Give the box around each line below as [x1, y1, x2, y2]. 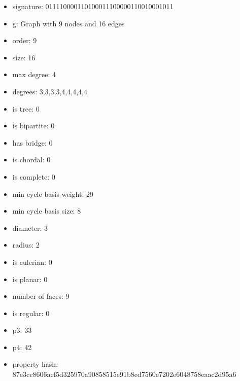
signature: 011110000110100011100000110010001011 [12, 1, 174, 11]
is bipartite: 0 [12, 120, 55, 131]
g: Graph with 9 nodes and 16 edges [12, 18, 125, 28]
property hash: [12, 359, 58, 369]
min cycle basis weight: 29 [12, 188, 93, 199]
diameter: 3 [12, 222, 48, 233]
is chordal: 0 [12, 154, 51, 165]
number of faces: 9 [12, 291, 70, 301]
